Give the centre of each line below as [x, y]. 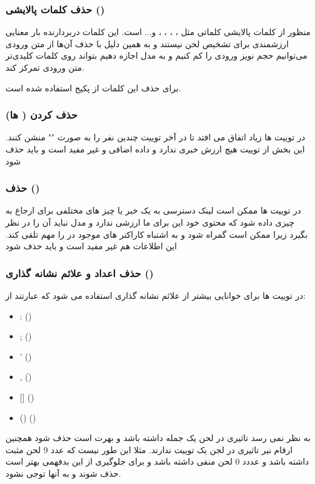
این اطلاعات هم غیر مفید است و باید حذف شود [91, 246]
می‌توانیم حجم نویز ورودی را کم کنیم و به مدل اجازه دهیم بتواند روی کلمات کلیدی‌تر [157, 55]
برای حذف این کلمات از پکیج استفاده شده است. [93, 87]
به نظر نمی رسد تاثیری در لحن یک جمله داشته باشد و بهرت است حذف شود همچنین [158, 438]
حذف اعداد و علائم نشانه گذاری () [80, 273]
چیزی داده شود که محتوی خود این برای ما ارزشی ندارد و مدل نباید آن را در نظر [150, 222]
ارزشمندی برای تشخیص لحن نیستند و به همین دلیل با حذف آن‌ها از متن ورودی [147, 43]
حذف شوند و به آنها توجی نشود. [63, 473]
